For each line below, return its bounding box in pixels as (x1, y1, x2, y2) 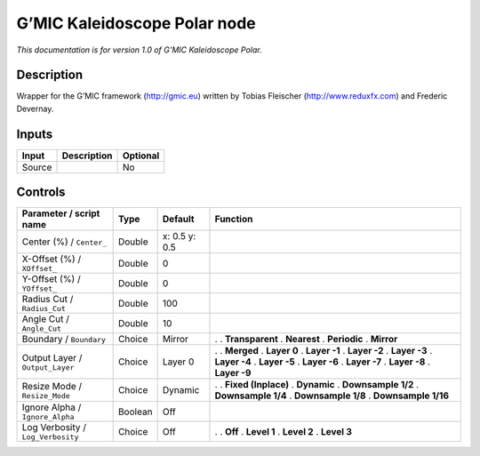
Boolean (117, 405, 153, 418)
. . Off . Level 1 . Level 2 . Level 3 (214, 425, 353, 437)
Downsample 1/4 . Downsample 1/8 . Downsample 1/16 (214, 389, 449, 402)
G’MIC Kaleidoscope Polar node (16, 13, 257, 33)
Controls (16, 185, 66, 200)
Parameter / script (21, 207, 100, 220)
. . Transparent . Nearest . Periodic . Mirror (214, 333, 398, 346)
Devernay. (16, 103, 54, 114)
